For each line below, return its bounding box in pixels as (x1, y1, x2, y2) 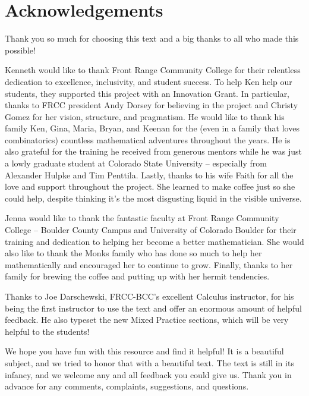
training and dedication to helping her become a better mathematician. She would (5, 235, 304, 247)
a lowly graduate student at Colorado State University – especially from (5, 157, 267, 169)
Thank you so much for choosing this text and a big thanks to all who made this (5, 32, 299, 45)
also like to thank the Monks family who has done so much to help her (5, 247, 262, 259)
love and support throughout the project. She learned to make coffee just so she (5, 180, 295, 193)
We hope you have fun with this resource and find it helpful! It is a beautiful (5, 345, 284, 357)
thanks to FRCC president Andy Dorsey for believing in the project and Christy (5, 99, 298, 111)
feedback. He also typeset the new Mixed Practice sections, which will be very (5, 313, 289, 326)
